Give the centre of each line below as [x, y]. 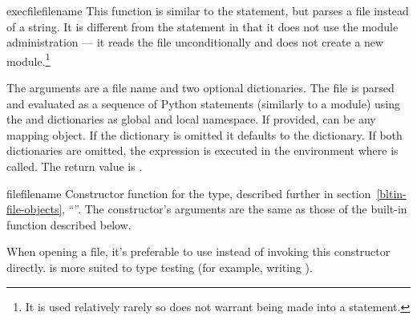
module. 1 [28, 59]
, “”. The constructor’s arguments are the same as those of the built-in [235, 209]
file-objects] [34, 209]
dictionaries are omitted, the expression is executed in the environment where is [202, 150]
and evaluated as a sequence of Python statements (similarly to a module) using [204, 103]
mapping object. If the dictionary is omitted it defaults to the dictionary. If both [204, 134]
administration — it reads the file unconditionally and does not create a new [195, 42]
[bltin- [391, 193]
